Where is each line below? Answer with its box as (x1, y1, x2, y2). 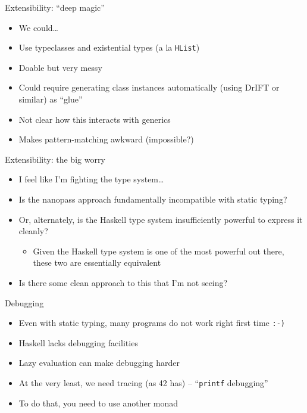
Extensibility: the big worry (5, 153, 105, 165)
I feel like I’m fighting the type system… (18, 173, 164, 185)
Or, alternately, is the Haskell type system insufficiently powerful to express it (18, 213, 303, 225)
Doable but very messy (18, 61, 102, 73)
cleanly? (18, 225, 48, 237)
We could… (18, 21, 58, 33)
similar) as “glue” (18, 93, 83, 105)
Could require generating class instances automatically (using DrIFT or (18, 81, 280, 94)
